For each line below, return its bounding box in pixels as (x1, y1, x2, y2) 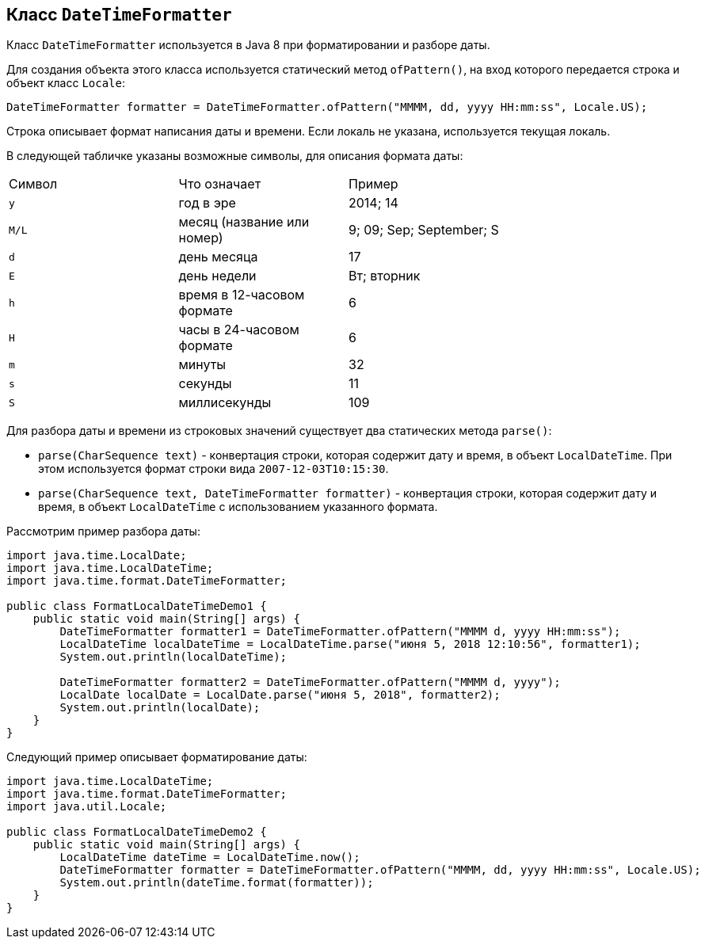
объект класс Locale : (6, 76, 125, 90)
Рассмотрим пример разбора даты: (6, 524, 200, 539)
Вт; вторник (349, 268, 421, 284)
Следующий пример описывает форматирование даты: (6, 750, 307, 764)
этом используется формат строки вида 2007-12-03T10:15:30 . (38, 462, 389, 476)
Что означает (178, 176, 261, 192)
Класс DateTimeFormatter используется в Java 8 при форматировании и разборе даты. (6, 38, 490, 52)
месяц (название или (178, 214, 310, 231)
